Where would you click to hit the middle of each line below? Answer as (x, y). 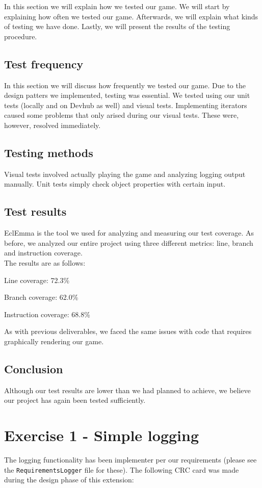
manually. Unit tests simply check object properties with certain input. (115, 184)
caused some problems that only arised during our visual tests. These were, (122, 115)
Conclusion (34, 368)
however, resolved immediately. (53, 125)
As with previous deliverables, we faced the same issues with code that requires (128, 331)
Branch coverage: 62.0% (41, 297)
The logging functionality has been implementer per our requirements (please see (130, 459)
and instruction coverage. (43, 253)
